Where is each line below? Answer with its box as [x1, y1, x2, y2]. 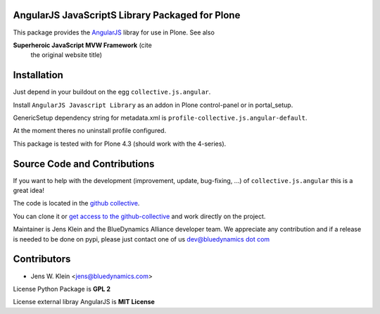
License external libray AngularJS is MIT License [13, 298, 155, 306]
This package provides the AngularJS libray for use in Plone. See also [13, 28, 215, 37]
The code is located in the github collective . [13, 199, 140, 208]
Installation [13, 69, 63, 81]
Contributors [13, 253, 71, 265]
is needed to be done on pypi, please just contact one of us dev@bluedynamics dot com [13, 234, 270, 243]
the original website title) [30, 51, 102, 59]
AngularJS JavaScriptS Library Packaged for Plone [13, 9, 241, 21]
